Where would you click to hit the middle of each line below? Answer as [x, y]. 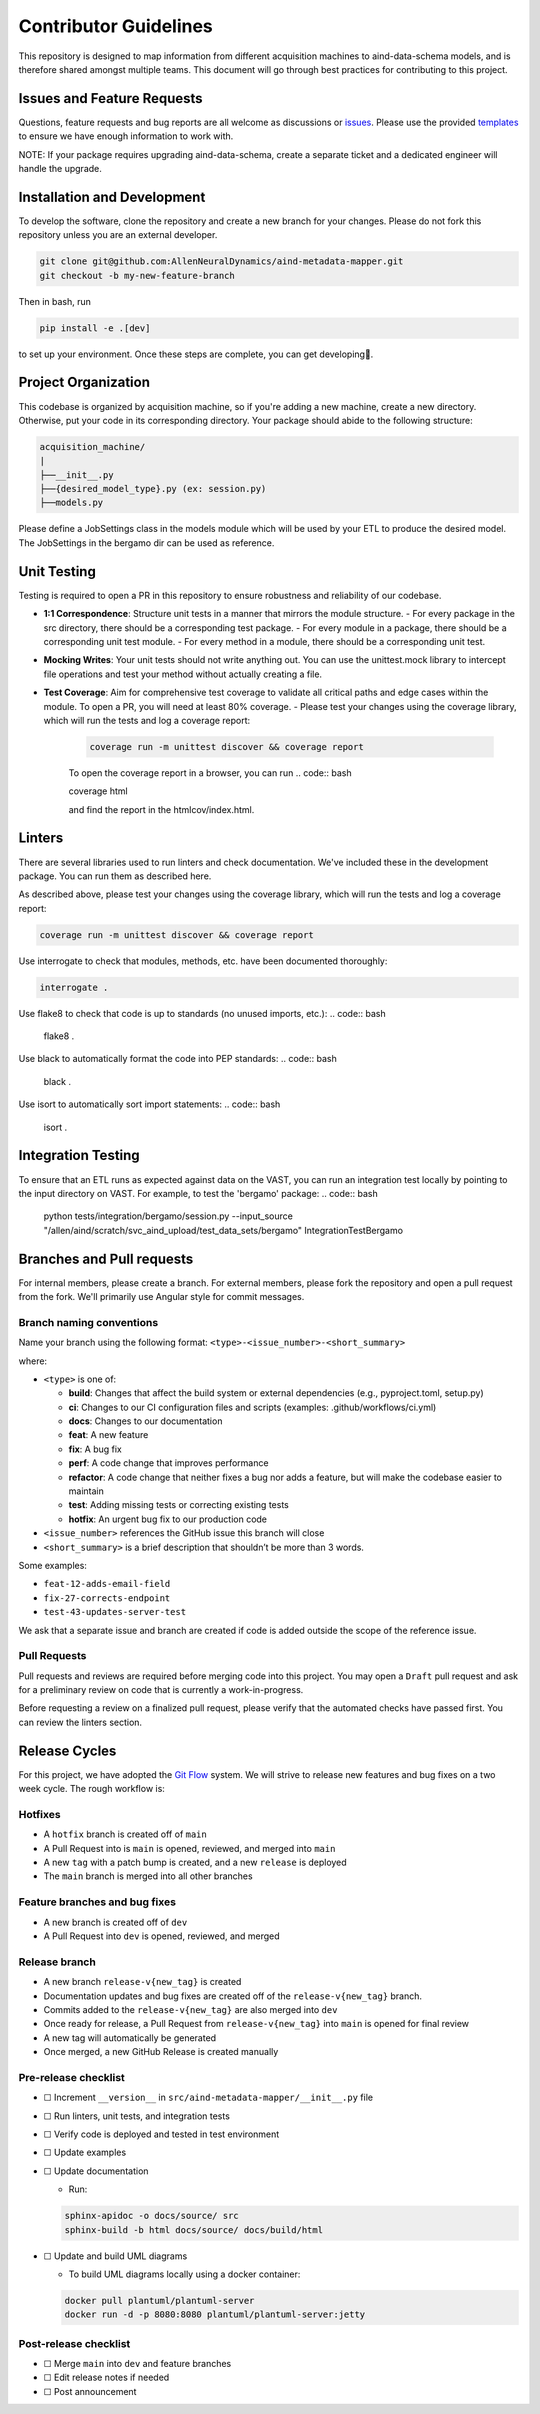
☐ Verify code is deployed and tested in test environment [161, 2134]
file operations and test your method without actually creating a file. [183, 674]
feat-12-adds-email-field [107, 1584]
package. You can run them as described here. [115, 876]
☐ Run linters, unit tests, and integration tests [136, 2116]
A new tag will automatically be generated [130, 2037]
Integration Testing [79, 1155]
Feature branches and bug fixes [97, 1902]
